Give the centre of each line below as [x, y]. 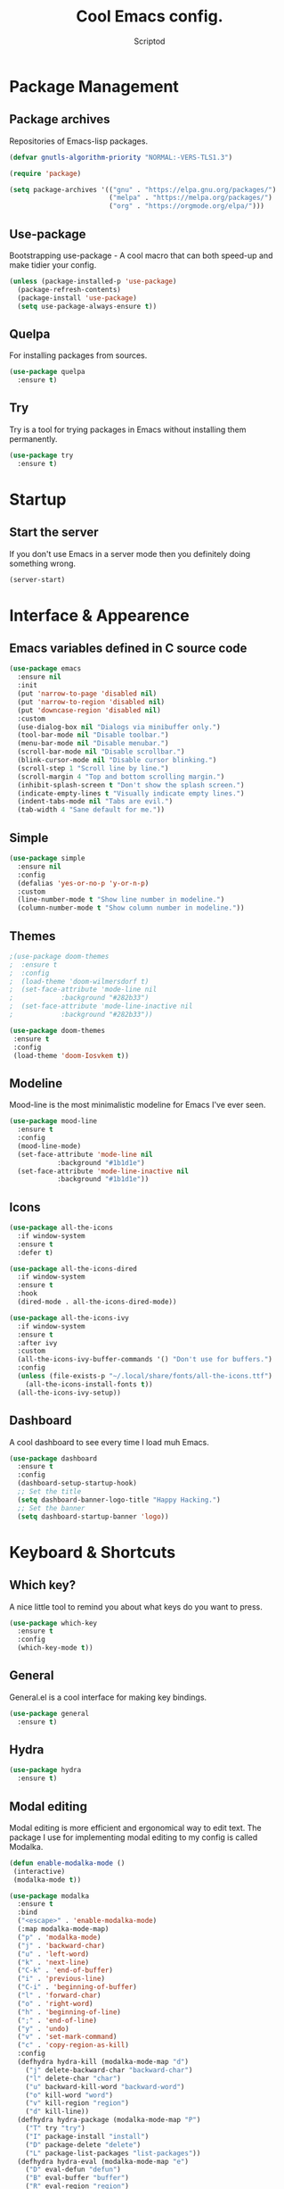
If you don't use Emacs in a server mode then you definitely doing [130, 553]
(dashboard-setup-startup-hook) [77, 1484]
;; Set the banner [52, 1508]
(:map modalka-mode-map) [63, 1929]
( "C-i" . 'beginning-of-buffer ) [77, 1987]
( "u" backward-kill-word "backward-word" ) [105, 2086]
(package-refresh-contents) [69, 289]
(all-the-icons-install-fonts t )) [89, 1384]
